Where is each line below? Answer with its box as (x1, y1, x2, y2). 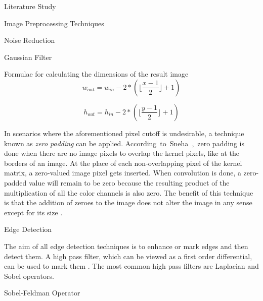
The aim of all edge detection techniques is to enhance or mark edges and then (4, 240, 248, 251)
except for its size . (4, 207, 63, 217)
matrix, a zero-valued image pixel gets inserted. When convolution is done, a (4, 167, 241, 178)
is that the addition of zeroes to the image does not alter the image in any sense (4, 197, 252, 208)
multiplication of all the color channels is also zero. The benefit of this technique (4, 187, 253, 198)
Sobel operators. (4, 270, 54, 281)
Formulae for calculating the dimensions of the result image (4, 69, 189, 79)
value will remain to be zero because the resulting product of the (29, 177, 230, 188)
